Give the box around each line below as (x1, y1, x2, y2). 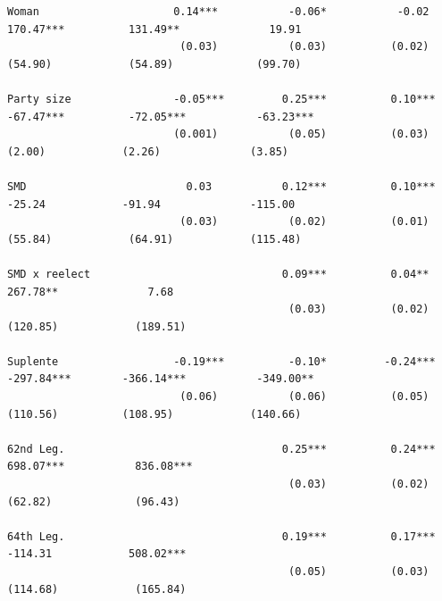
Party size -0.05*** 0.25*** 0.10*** (7, 92, 436, 105)
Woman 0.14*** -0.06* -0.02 (7, 5, 429, 18)
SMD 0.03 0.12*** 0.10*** (7, 179, 436, 193)
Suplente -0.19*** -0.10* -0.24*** (7, 355, 436, 368)
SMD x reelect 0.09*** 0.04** (7, 267, 429, 280)
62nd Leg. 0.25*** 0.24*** (7, 442, 436, 455)
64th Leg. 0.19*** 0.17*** (7, 530, 436, 543)
